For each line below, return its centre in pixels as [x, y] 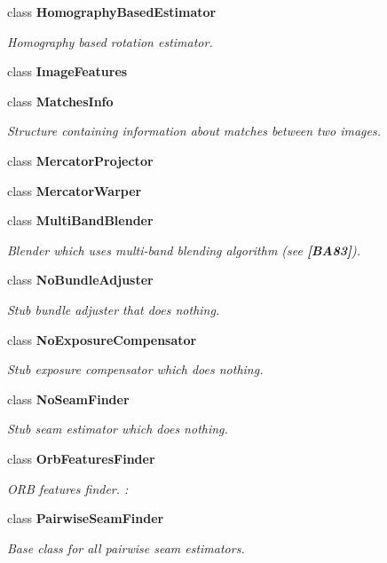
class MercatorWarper [75, 190]
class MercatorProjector [80, 160]
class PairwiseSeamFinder [86, 518]
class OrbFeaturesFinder [81, 458]
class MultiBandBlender [80, 220]
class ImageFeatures [67, 71]
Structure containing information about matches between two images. [194, 131]
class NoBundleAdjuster [80, 280]
